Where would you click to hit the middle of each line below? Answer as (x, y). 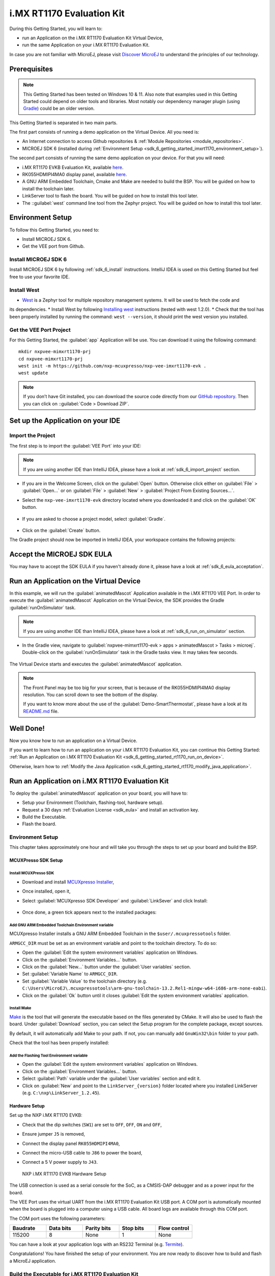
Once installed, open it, (46, 891)
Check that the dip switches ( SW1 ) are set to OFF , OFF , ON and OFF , (92, 1124)
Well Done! (27, 728)
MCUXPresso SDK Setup (36, 861)
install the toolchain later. (48, 188)
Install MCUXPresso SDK (32, 873)
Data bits (60, 1229)
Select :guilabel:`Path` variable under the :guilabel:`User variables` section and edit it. (112, 1078)
